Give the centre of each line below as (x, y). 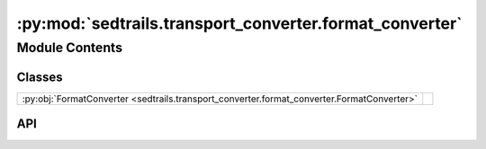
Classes (40, 77)
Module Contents (70, 48)
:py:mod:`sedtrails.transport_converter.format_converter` (239, 23)
